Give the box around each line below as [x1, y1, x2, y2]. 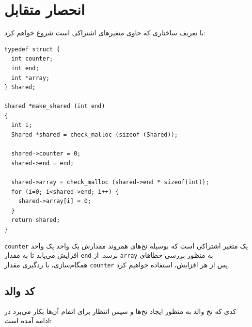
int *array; [11, 74, 50, 81]
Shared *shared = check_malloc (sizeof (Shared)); [11, 131, 178, 139]
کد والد [4, 283, 35, 298]
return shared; [11, 217, 60, 224]
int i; [11, 122, 32, 129]
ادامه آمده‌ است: [4, 315, 52, 326]
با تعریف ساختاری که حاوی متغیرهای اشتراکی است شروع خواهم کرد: [4, 28, 205, 38]
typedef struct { [4, 46, 60, 53]
